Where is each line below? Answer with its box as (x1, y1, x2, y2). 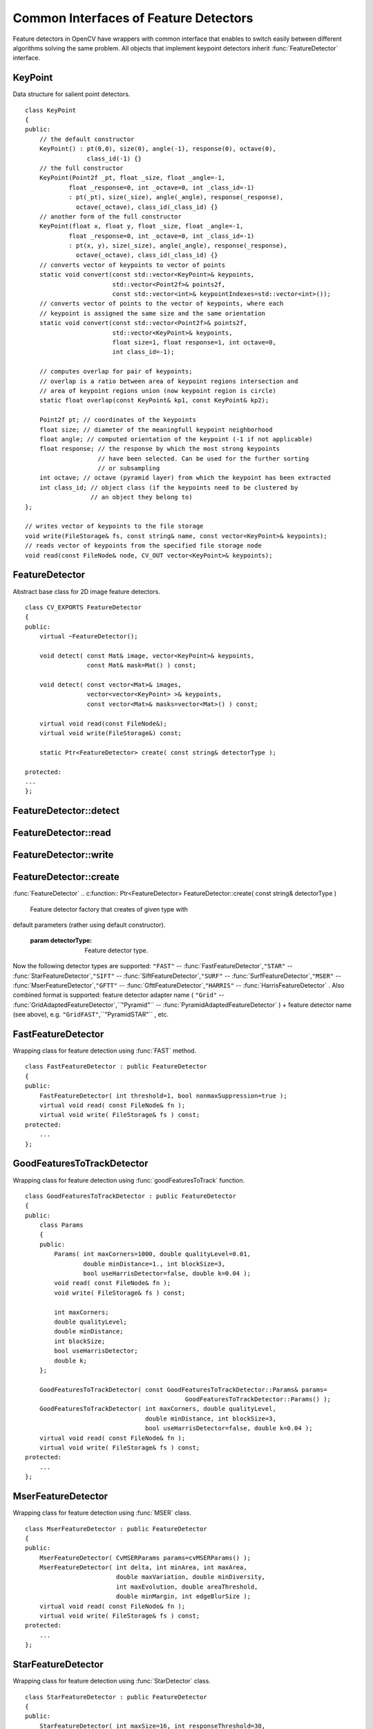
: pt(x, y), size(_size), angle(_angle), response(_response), (68, 242, 287, 250)
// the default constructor (39, 135, 135, 143)
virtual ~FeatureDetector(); (39, 633, 138, 640)
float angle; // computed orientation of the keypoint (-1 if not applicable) (39, 435, 313, 443)
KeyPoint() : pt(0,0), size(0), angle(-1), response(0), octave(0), (39, 145, 276, 153)
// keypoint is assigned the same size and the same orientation (39, 309, 266, 317)
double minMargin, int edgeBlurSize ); (115, 1593, 251, 1600)
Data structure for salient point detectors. (12, 90, 131, 98)
